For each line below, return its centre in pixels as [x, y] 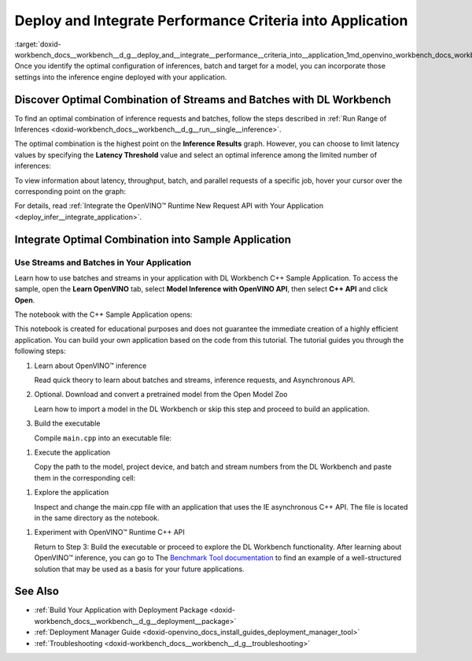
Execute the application [72, 452]
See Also [37, 591]
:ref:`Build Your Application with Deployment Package [121, 610]
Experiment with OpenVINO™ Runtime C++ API [109, 533]
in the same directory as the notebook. [97, 518]
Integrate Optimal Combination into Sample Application [153, 239]
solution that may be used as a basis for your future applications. [139, 569]
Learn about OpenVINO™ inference [90, 366]
